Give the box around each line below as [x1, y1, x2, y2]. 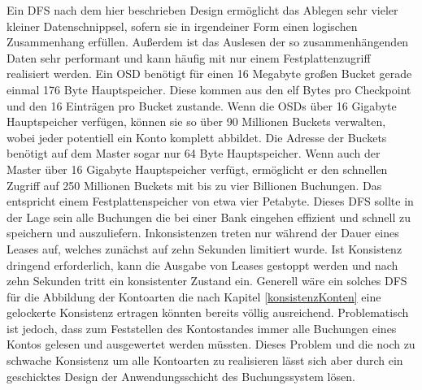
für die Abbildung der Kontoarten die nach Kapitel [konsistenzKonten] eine [7, 288, 381, 305]
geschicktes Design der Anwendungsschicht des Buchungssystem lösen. [7, 367, 355, 384]
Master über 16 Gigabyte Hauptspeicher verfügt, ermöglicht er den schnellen [7, 160, 388, 177]
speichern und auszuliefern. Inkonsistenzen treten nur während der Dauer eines [7, 224, 399, 241]
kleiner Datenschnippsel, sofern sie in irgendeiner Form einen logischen [7, 17, 358, 34]
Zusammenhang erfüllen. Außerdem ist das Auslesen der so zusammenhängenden [7, 33, 409, 50]
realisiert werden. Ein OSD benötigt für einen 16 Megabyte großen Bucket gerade [7, 65, 412, 82]
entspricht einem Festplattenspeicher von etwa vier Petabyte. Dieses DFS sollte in [7, 193, 414, 210]
